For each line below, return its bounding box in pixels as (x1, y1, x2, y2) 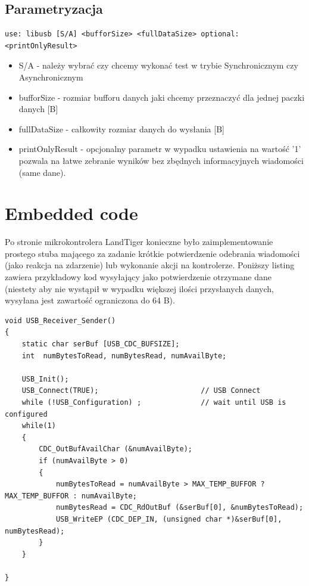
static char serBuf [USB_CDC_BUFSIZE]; (21, 340, 180, 349)
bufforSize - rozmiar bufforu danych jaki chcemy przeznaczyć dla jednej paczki (18, 91, 305, 103)
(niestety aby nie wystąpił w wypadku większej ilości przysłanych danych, (5, 282, 274, 294)
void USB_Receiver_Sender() (5, 316, 116, 325)
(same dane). (18, 166, 66, 178)
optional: (201, 30, 239, 39)
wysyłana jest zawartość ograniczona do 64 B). (5, 294, 175, 306)
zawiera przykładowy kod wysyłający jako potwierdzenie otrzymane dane (5, 271, 271, 283)
